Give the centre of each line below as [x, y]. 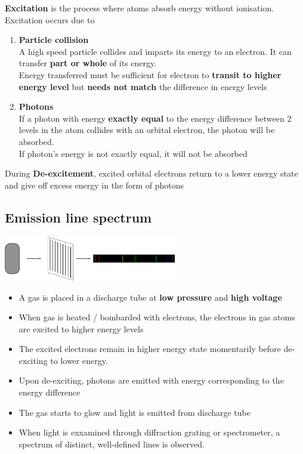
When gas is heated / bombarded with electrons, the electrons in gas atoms [157, 317]
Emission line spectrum [78, 217]
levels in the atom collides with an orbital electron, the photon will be [147, 130]
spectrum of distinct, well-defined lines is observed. [112, 444]
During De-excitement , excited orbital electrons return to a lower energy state [151, 173]
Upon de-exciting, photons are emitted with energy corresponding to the [151, 380]
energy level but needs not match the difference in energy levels [143, 86]
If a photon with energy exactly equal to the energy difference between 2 [155, 118]
